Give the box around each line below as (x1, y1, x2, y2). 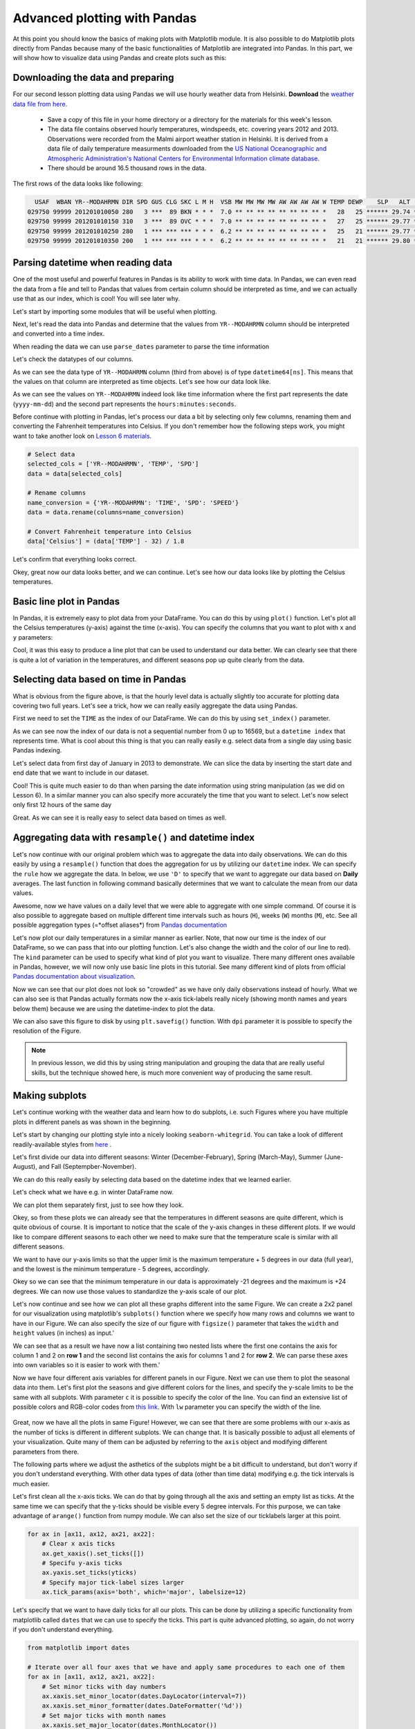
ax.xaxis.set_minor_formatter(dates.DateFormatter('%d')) (41, 1702, 243, 1710)
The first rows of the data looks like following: (12, 180, 143, 188)
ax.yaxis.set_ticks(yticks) (41, 1569, 138, 1577)
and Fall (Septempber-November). (38, 1163, 136, 1171)
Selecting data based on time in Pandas (12, 674, 187, 685)
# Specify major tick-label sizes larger (41, 1578, 185, 1587)
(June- (324, 1153, 344, 1161)
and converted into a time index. (12, 329, 105, 338)
